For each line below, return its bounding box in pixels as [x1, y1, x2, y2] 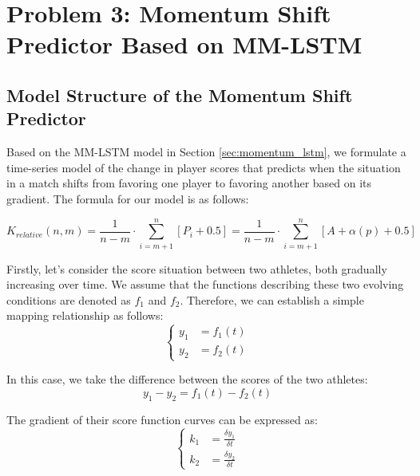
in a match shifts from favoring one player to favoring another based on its [6, 175, 372, 191]
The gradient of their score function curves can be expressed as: [6, 411, 318, 427]
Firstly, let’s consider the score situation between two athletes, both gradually [6, 260, 387, 277]
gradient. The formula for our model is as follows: [6, 190, 249, 207]
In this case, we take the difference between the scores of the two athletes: [6, 371, 368, 387]
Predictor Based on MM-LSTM [6, 28, 363, 61]
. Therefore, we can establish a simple [180, 291, 364, 308]
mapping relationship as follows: [6, 307, 164, 324]
